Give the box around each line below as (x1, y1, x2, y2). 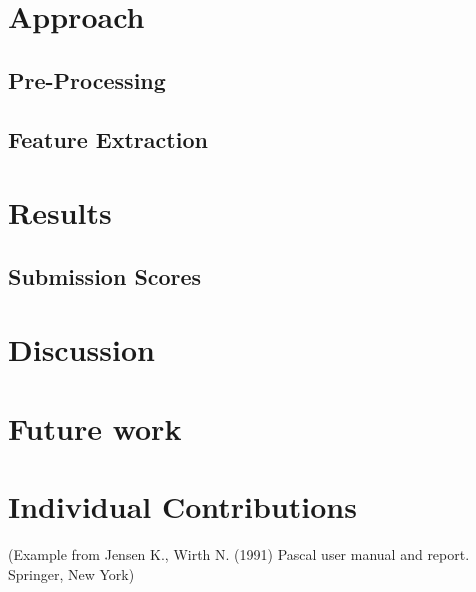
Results (8, 192, 112, 233)
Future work (8, 407, 182, 448)
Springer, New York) (8, 563, 135, 584)
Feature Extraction (8, 123, 208, 154)
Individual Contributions (8, 486, 357, 527)
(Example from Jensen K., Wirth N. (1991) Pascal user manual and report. (8, 543, 470, 564)
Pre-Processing (8, 64, 166, 95)
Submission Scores (8, 260, 202, 291)
